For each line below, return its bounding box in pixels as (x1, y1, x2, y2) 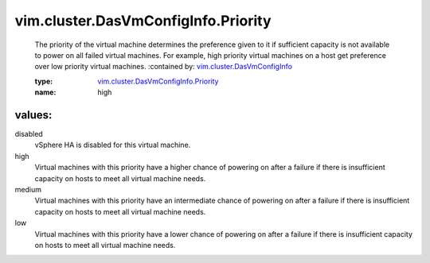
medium (14, 184, 41, 194)
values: (14, 108, 53, 122)
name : (34, 87, 57, 97)
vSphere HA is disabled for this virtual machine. (34, 140, 191, 150)
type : (34, 76, 53, 86)
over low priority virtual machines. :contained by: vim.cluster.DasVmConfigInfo (34, 62, 292, 72)
